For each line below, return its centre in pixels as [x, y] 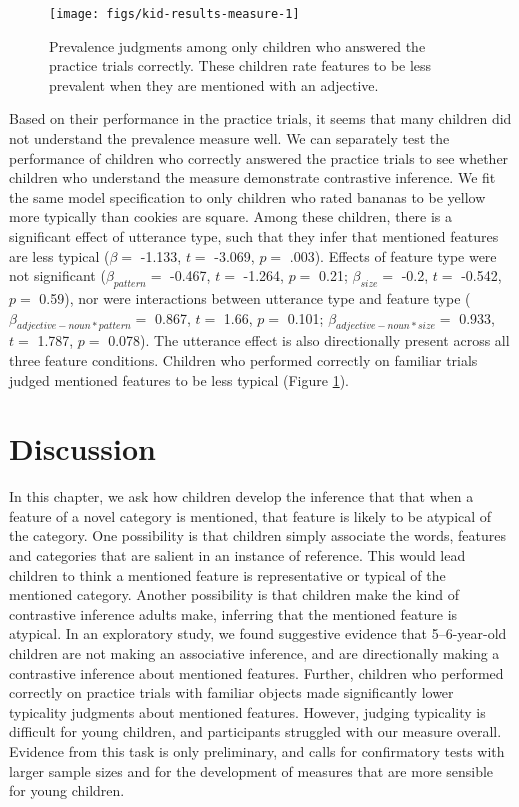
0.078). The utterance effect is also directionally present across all [309, 340]
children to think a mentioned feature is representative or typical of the [227, 574]
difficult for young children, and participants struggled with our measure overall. [255, 731]
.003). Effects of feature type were [393, 255]
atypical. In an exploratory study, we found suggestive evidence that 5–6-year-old [258, 633]
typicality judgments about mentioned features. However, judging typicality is [247, 711]
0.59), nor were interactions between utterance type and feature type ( [255, 297]
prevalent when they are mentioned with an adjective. [214, 84]
